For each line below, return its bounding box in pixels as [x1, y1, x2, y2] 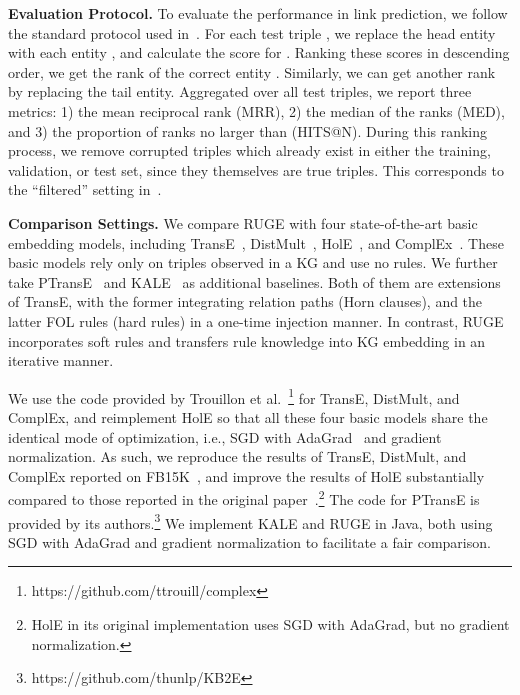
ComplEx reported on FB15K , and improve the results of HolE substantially [8, 465, 485, 486]
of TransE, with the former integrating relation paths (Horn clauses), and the [8, 291, 483, 312]
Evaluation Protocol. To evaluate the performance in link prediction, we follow [8, 3, 508, 23]
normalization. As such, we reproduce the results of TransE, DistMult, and [8, 446, 467, 467]
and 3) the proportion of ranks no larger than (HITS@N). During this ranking [8, 120, 488, 141]
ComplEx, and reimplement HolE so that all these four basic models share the [8, 406, 488, 427]
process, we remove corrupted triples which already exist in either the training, [8, 140, 491, 161]
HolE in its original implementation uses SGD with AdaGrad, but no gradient [31, 614, 510, 634]
